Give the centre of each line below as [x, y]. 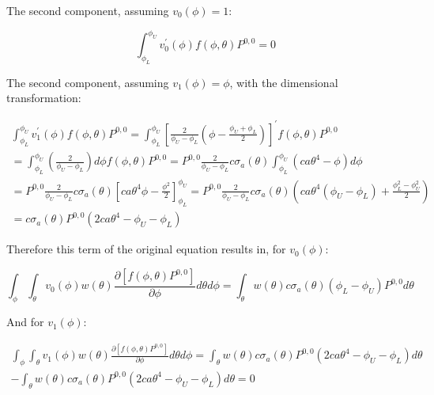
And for [25, 322]
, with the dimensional [284, 82]
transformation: [44, 98]
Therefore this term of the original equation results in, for [146, 249]
